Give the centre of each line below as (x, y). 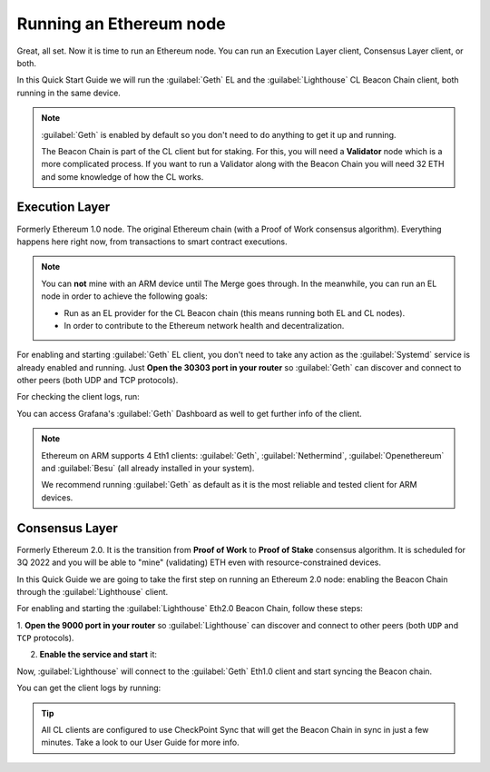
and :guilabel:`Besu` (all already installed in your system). (148, 469)
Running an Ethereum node (121, 24)
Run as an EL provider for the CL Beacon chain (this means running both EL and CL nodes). (235, 312)
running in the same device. (69, 93)
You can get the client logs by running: (89, 688)
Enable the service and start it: (98, 655)
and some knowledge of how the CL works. (122, 176)
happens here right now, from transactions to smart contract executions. (152, 242)
